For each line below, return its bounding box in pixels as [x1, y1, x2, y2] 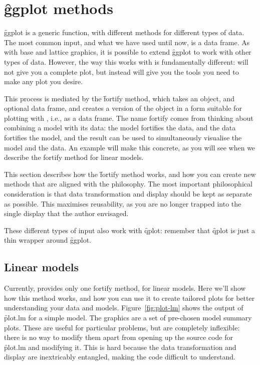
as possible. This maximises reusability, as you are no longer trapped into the [4, 198, 241, 209]
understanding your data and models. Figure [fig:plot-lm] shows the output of [4, 302, 243, 313]
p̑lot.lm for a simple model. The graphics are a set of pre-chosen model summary [4, 312, 252, 322]
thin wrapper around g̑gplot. [4, 235, 92, 245]
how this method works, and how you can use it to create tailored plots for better [4, 292, 255, 303]
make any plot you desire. [4, 76, 83, 87]
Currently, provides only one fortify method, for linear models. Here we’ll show [4, 283, 246, 293]
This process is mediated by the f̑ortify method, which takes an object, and [4, 93, 235, 103]
